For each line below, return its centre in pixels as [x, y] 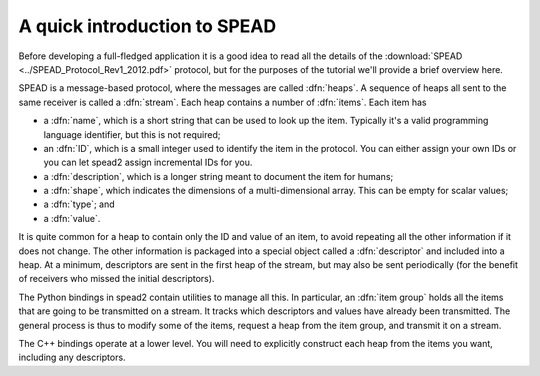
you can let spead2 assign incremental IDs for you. [148, 162]
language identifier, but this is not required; [132, 134]
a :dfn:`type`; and [79, 204]
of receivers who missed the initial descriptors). [116, 279]
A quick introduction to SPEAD [147, 26]
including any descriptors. [72, 357]
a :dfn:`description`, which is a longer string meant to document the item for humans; [218, 176]
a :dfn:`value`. [72, 218]
